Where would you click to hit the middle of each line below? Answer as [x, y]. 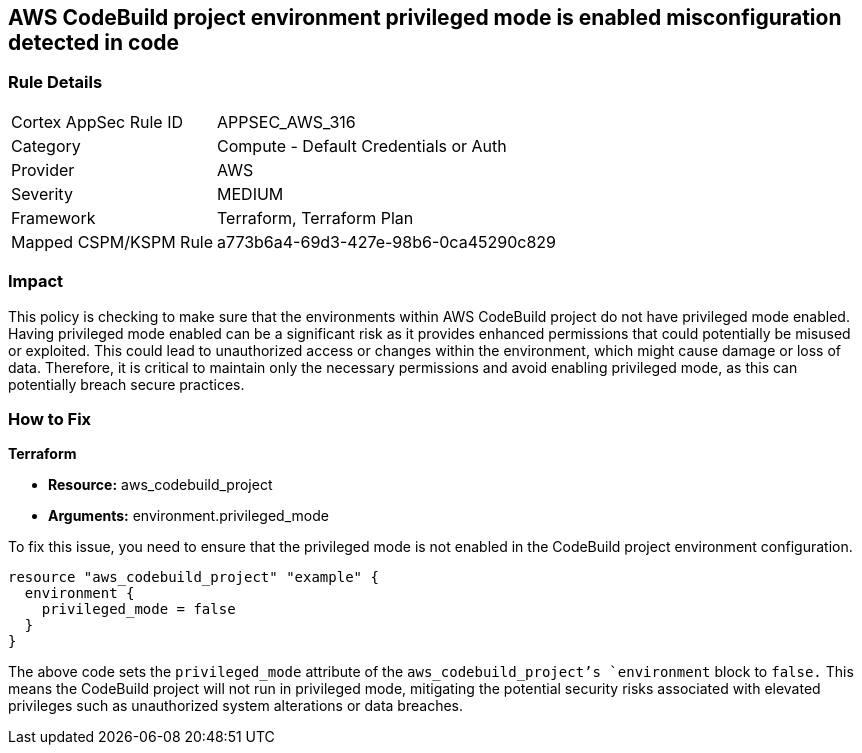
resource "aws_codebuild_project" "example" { [193, 577]
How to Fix [50, 418]
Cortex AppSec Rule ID [97, 121]
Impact [36, 281]
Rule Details [55, 82]
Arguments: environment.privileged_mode [188, 516]
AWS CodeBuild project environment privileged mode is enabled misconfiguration [425, 17]
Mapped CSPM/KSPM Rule [112, 241]
